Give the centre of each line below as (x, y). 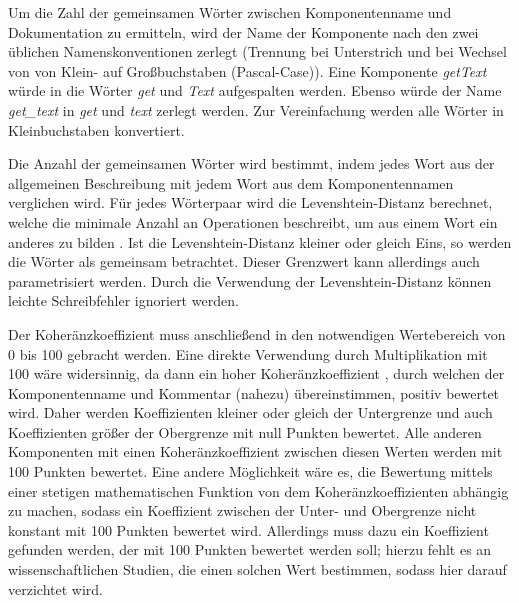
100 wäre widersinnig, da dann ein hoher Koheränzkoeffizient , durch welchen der (256, 373)
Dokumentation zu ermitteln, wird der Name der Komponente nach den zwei (243, 31)
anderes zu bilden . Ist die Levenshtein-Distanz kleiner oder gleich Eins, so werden (260, 241)
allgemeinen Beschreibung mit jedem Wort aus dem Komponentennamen (231, 182)
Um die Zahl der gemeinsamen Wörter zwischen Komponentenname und (230, 12)
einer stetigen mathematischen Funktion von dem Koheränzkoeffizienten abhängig (258, 490)
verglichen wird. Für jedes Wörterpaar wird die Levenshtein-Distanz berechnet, (250, 202)
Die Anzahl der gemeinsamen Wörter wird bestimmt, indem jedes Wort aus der (251, 163)
